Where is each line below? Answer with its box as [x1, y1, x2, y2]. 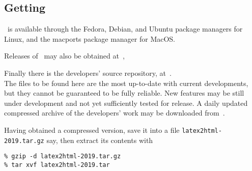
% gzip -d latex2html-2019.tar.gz [4, 153, 121, 160]
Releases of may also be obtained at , [4, 50, 125, 61]
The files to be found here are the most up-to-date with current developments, [4, 77, 248, 88]
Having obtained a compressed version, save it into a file [4, 124, 180, 135]
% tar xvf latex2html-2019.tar [4, 161, 110, 168]
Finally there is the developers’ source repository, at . [4, 67, 172, 78]
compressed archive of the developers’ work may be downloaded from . [4, 107, 225, 118]
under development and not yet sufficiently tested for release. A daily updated [4, 97, 248, 108]
